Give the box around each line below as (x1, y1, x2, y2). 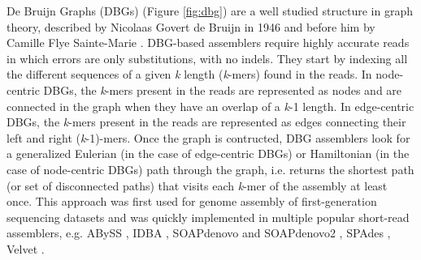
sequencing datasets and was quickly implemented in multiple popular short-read (7, 208, 410, 225)
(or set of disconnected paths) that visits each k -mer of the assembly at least (7, 177, 388, 194)
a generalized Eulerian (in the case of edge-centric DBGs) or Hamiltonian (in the (7, 145, 410, 162)
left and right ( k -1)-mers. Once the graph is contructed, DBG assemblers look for (7, 129, 410, 146)
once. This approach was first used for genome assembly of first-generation (7, 193, 377, 210)
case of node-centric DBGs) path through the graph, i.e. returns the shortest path (7, 160, 414, 177)
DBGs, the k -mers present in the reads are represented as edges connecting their (7, 113, 406, 130)
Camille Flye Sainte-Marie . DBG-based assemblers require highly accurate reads (7, 34, 410, 51)
